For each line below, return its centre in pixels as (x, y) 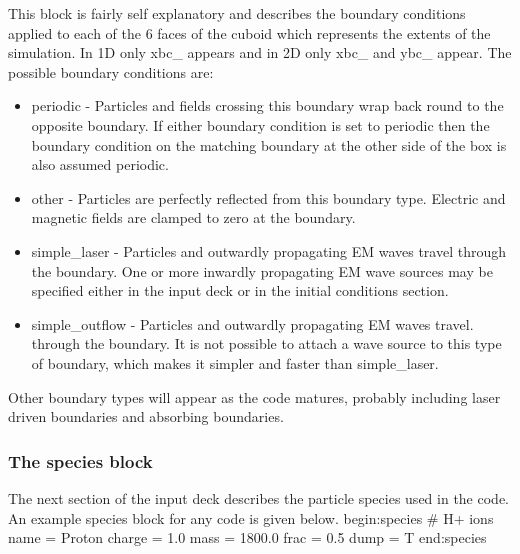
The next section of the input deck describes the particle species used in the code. (258, 497)
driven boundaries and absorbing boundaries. (146, 416)
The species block (80, 460)
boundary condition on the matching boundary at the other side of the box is (269, 144)
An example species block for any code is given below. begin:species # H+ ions (251, 517)
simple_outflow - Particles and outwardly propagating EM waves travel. (252, 323)
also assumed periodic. (100, 164)
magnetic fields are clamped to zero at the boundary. (193, 217)
